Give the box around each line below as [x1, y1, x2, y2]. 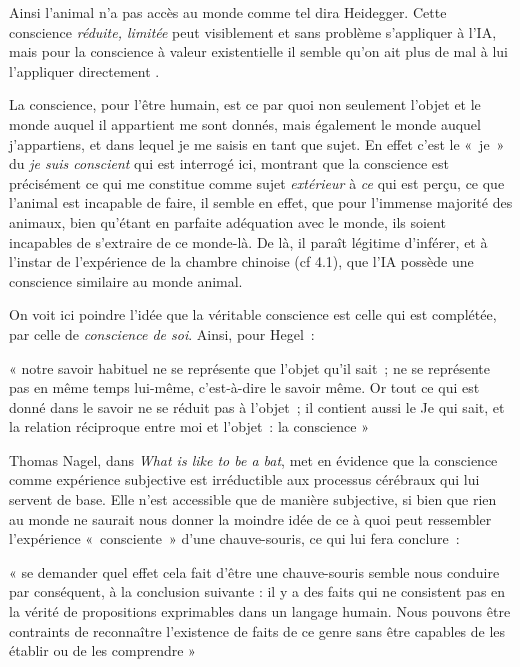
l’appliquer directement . [9, 60, 160, 81]
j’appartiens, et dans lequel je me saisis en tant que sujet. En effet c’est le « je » [9, 133, 505, 154]
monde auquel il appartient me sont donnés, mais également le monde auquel [9, 113, 481, 134]
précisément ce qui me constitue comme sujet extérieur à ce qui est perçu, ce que [9, 172, 505, 193]
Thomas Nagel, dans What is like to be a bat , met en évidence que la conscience [9, 449, 498, 470]
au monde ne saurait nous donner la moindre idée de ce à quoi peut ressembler [9, 508, 492, 529]
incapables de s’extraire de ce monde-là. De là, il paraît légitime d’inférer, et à [9, 231, 488, 252]
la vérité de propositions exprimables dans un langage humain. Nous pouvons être [9, 601, 511, 622]
